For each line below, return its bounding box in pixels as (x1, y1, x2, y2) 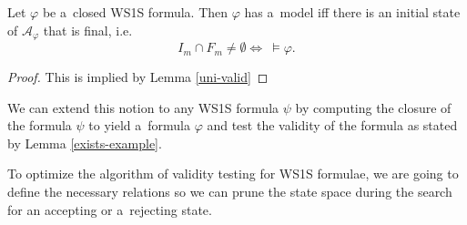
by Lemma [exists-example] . (7, 133, 162, 152)
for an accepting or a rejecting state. (7, 199, 212, 219)
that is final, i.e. (43, 20, 133, 39)
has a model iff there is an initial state (244, 3, 461, 21)
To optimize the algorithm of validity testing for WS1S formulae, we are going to (7, 164, 459, 183)
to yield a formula (88, 116, 190, 135)
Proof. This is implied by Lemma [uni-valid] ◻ (7, 67, 269, 87)
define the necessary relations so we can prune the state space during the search (7, 182, 452, 201)
